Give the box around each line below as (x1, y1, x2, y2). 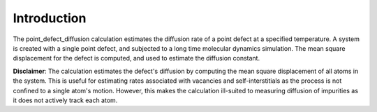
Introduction (13, 10, 87, 26)
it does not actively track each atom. (13, 96, 118, 104)
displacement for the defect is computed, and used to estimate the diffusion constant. (13, 54, 260, 63)
